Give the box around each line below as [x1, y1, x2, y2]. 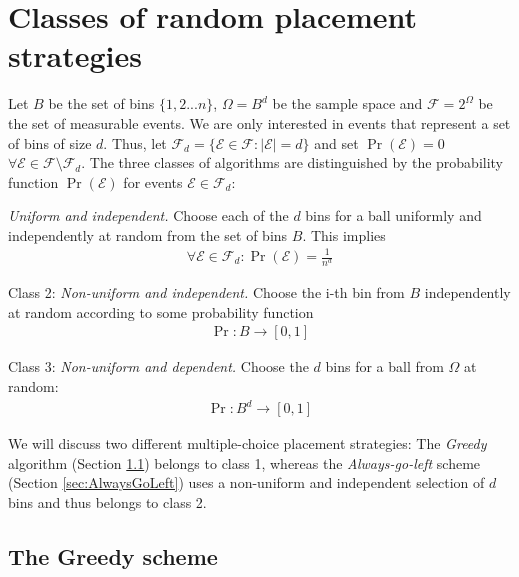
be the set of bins [48, 93, 155, 114]
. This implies [302, 224, 386, 245]
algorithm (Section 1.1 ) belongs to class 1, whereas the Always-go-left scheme [8, 452, 481, 473]
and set [314, 132, 359, 153]
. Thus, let [103, 132, 167, 153]
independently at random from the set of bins [8, 224, 288, 245]
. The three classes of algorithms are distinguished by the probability [81, 152, 504, 173]
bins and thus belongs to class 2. [8, 491, 207, 512]
